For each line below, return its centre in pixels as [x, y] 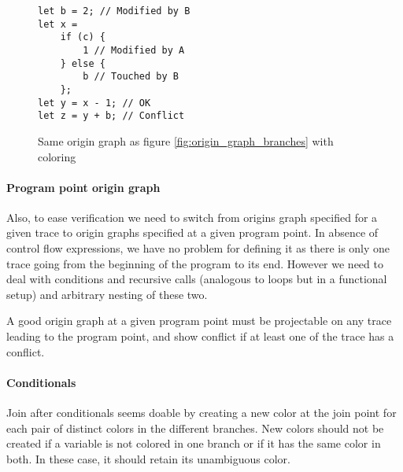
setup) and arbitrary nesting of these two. [107, 294]
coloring [57, 156]
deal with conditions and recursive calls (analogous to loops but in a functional [197, 279]
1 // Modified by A [134, 50]
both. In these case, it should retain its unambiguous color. [148, 458]
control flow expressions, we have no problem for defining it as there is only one [198, 248]
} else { [83, 63]
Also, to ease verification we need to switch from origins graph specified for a [192, 217]
